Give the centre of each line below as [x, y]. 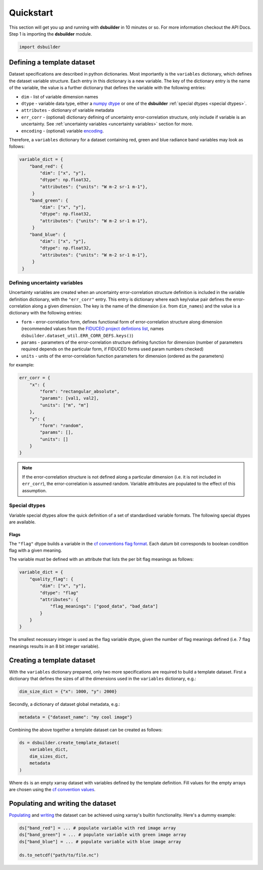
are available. [22, 522]
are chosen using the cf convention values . [52, 789]
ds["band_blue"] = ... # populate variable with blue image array [100, 841]
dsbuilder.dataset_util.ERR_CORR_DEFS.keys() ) [77, 335]
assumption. [35, 490]
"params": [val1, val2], [69, 398]
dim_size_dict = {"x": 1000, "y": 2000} [68, 692]
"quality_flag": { [51, 579]
